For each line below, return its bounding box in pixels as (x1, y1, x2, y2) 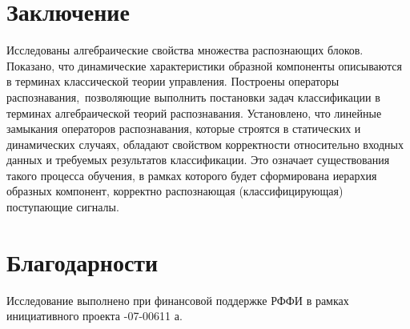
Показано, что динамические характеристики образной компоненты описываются (6, 57, 403, 74)
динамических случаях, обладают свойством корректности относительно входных (6, 135, 404, 152)
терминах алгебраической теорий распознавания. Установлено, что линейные (6, 104, 382, 121)
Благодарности (6, 245, 159, 278)
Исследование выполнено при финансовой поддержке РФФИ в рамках (6, 291, 349, 308)
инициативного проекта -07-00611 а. (6, 307, 183, 324)
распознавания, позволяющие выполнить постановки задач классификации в (6, 88, 380, 105)
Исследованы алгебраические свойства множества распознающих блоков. (6, 42, 364, 58)
